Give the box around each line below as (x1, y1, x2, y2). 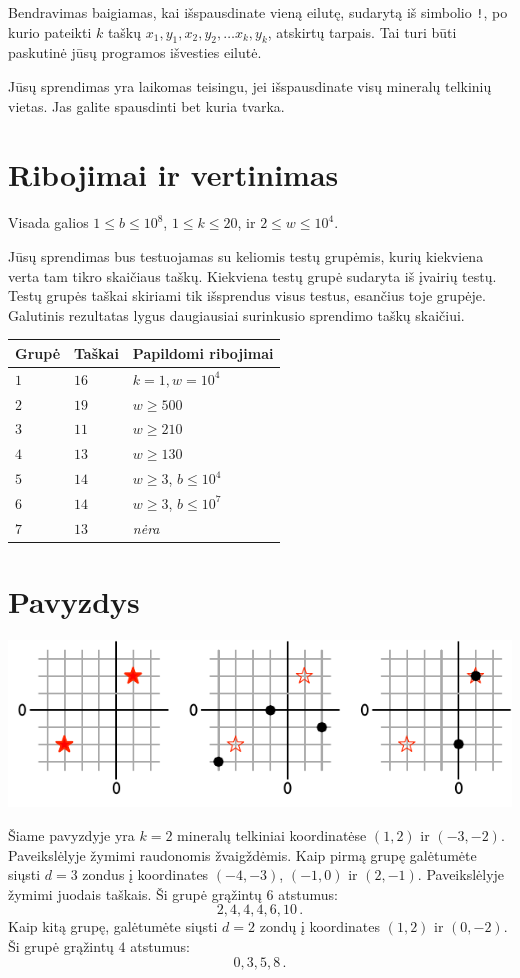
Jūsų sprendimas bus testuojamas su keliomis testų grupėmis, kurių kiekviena (8, 245, 484, 266)
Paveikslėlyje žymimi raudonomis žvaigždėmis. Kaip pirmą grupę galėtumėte (8, 844, 477, 865)
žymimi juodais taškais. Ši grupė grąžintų (8, 883, 262, 904)
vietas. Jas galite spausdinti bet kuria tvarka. (8, 95, 285, 116)
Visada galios (8, 212, 89, 233)
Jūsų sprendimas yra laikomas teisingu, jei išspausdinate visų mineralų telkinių (8, 76, 492, 97)
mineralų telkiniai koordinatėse (177, 824, 367, 845)
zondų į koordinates (259, 916, 380, 937)
